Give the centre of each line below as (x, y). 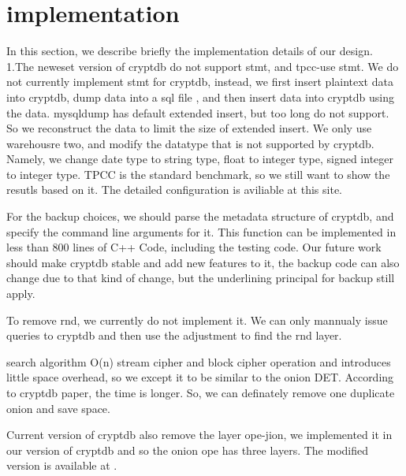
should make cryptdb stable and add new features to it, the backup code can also (203, 262)
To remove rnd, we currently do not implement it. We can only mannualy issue (197, 320)
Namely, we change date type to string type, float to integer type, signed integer (200, 159)
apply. (21, 294)
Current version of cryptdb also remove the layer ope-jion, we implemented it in (199, 435)
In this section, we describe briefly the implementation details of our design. (190, 51)
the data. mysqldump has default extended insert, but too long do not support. (198, 112)
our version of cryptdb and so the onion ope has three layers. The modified (188, 450)
